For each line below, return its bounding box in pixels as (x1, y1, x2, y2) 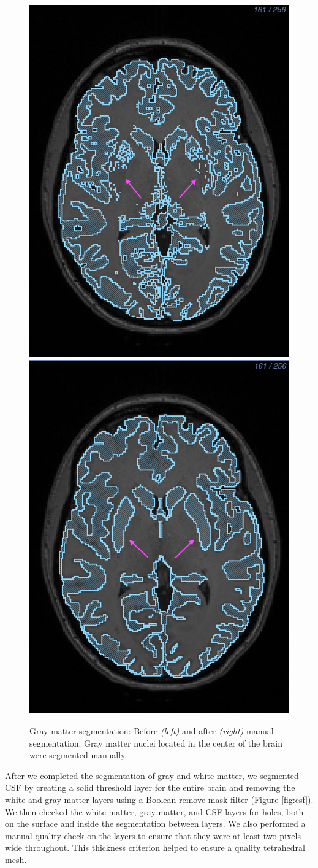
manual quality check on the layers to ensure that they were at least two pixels (5, 829, 301, 842)
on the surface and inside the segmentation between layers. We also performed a (5, 817, 306, 830)
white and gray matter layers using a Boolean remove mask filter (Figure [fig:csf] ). (5, 793, 314, 806)
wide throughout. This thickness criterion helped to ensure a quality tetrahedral (5, 841, 305, 854)
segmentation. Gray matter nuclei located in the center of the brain (29, 736, 282, 749)
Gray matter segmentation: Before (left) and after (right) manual (29, 724, 274, 737)
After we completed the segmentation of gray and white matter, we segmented (5, 769, 299, 782)
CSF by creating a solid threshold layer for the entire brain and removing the (5, 781, 295, 794)
